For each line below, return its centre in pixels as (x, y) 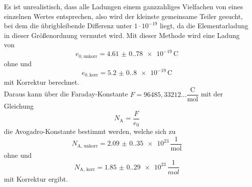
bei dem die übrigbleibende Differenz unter (68, 26)
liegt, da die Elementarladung (204, 26)
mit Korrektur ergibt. (36, 178)
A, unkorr (88, 146)
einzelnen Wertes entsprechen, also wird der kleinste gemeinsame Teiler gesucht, (124, 16)
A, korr (87, 170)
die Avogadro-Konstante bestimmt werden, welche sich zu (90, 131)
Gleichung (19, 106)
